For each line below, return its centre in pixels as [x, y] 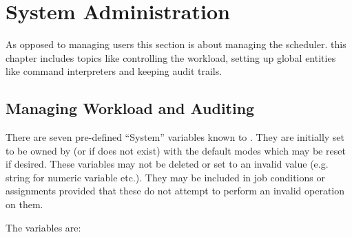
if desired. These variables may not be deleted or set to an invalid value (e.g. [167, 164]
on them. [24, 204]
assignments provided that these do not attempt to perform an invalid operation [175, 191]
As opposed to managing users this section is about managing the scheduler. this [176, 44]
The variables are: [43, 227]
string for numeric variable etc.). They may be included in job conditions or [165, 177]
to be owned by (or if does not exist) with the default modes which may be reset [176, 150]
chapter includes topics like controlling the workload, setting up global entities [171, 57]
